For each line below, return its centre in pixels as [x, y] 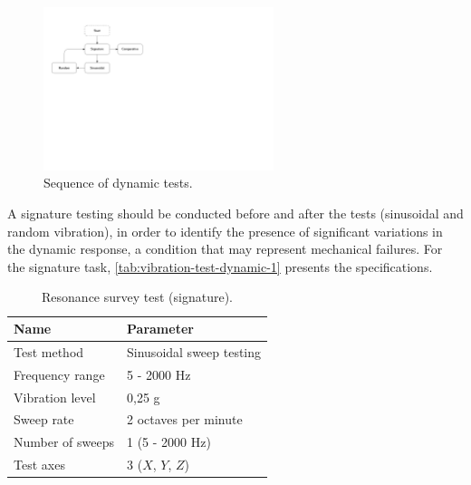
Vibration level [55, 397]
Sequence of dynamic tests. [118, 183]
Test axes [39, 465]
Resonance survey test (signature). [137, 297]
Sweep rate [44, 419]
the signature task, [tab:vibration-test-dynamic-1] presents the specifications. [220, 266]
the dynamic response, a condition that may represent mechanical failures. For [225, 249]
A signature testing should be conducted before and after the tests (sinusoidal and [235, 213]
